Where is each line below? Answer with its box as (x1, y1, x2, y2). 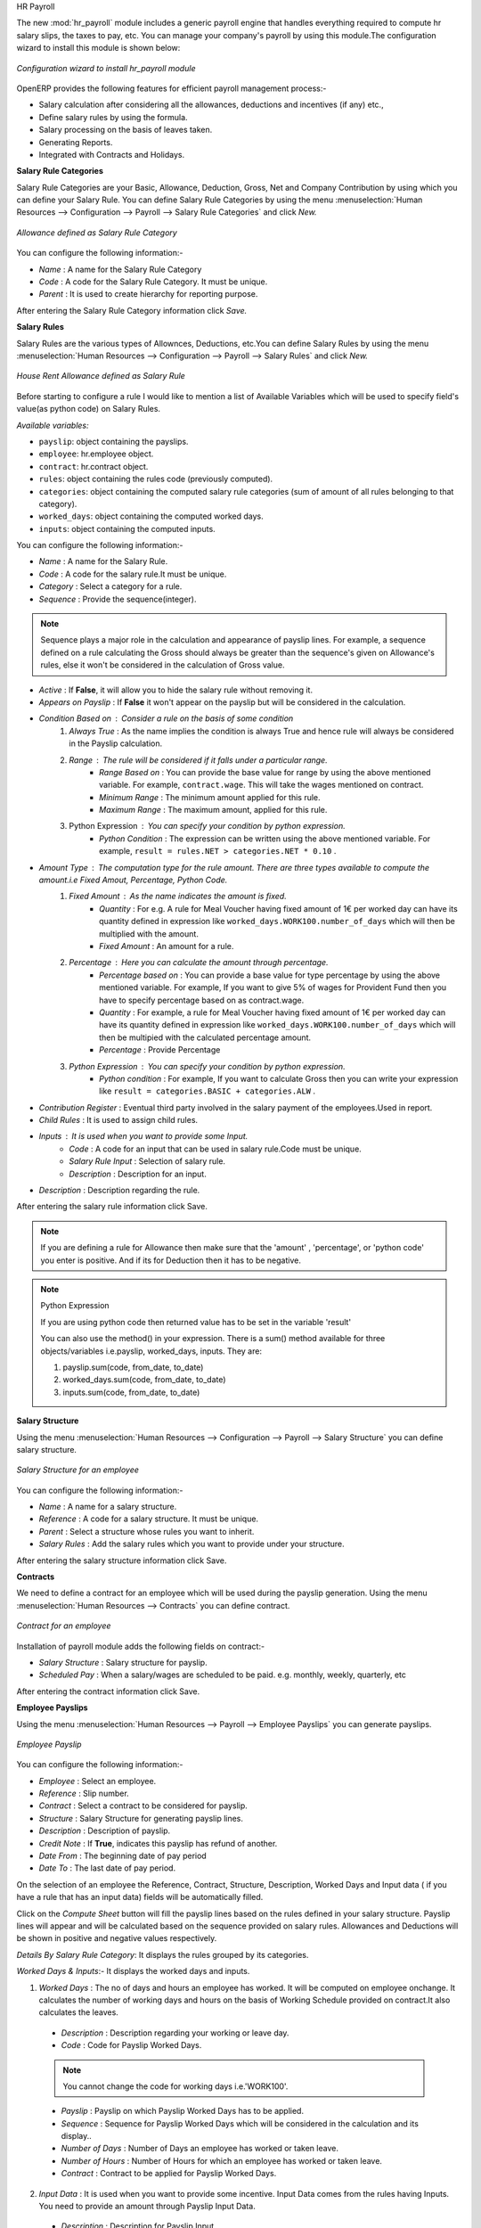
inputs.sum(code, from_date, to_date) (62, 1387, 200, 1397)
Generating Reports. (38, 136, 113, 147)
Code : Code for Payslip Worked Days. (61, 2040, 202, 2051)
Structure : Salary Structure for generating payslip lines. (38, 1813, 244, 1823)
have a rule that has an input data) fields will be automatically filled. (16, 1892, 264, 1903)
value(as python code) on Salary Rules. (16, 404, 160, 414)
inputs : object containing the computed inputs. (38, 523, 216, 534)
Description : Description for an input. (69, 1168, 207, 1179)
